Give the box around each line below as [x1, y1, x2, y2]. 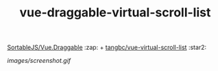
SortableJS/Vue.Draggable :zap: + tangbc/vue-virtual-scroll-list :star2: [7, 43, 207, 52]
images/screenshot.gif [7, 57, 71, 65]
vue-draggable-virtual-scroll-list [19, 5, 211, 20]
